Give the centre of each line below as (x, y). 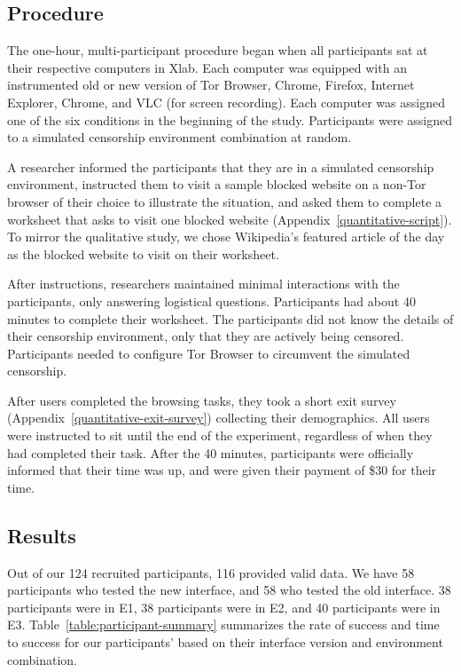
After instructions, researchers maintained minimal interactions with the (203, 284)
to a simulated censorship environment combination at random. (180, 137)
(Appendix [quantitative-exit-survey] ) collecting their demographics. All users (219, 418)
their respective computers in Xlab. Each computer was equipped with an (207, 67)
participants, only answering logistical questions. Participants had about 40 (211, 300)
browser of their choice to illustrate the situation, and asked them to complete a (225, 201)
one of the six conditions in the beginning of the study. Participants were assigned (230, 119)
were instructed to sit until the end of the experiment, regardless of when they (220, 435)
